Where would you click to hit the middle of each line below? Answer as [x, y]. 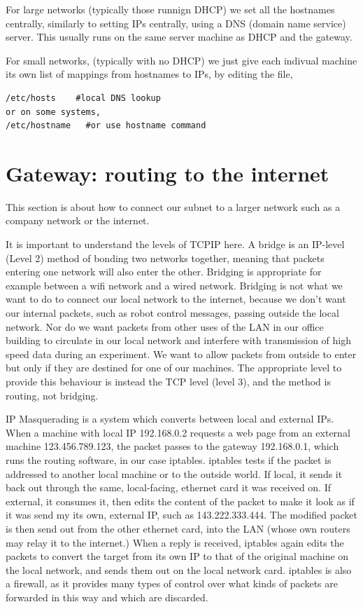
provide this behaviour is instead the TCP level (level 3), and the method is [168, 381]
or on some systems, [54, 112]
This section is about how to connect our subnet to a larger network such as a [173, 206]
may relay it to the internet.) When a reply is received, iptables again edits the [175, 542]
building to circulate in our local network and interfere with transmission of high [179, 340]
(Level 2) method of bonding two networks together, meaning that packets [165, 258]
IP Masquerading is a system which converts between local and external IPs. [170, 419]
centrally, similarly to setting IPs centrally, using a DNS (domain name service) [176, 23]
